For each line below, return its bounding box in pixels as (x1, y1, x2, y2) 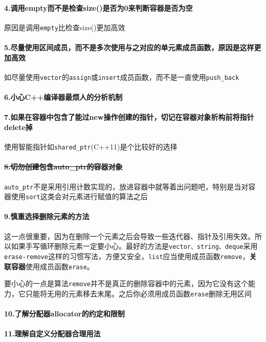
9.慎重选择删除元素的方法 (4, 211, 90, 222)
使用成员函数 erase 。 (26, 261, 94, 271)
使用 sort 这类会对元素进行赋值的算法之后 (11, 191, 148, 202)
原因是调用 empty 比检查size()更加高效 (4, 22, 125, 32)
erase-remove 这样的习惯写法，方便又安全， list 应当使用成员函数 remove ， (4, 250, 250, 261)
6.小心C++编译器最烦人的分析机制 (4, 92, 123, 102)
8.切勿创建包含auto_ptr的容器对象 (4, 161, 123, 172)
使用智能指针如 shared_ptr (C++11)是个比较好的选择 (4, 141, 178, 152)
